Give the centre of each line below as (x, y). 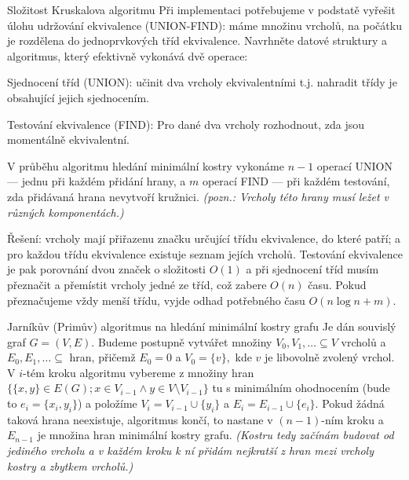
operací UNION (354, 165)
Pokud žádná (353, 403)
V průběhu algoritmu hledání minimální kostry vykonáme (146, 165)
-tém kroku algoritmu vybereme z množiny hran (139, 372)
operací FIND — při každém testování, (296, 181)
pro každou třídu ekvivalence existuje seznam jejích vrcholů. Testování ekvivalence (205, 253)
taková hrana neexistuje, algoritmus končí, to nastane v (140, 419)
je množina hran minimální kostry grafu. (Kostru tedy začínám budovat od (215, 435)
